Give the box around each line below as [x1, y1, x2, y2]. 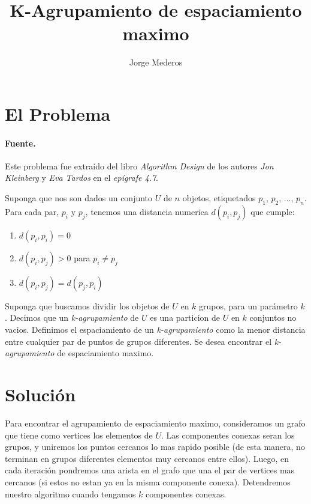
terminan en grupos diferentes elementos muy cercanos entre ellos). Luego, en [5, 452, 289, 464]
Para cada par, [5, 205, 59, 217]
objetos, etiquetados [182, 192, 256, 204]
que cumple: [250, 205, 295, 217]
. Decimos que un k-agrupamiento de [5, 311, 139, 324]
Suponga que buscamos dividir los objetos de [5, 299, 170, 312]
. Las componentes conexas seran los [161, 428, 295, 441]
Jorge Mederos [129, 56, 183, 68]
